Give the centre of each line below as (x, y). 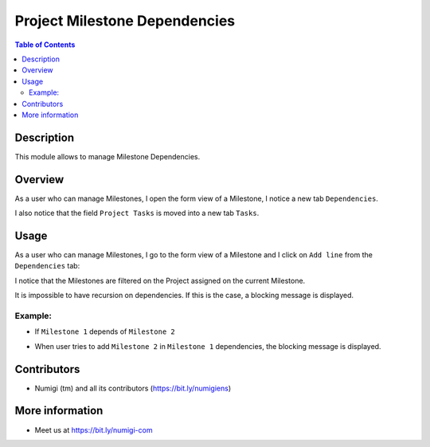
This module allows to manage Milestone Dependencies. (107, 156)
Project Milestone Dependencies (125, 21)
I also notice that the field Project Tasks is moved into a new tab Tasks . (137, 213)
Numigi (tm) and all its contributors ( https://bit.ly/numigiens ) (133, 388)
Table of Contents (45, 45)
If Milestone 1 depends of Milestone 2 (105, 331)
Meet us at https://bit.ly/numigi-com (94, 429)
